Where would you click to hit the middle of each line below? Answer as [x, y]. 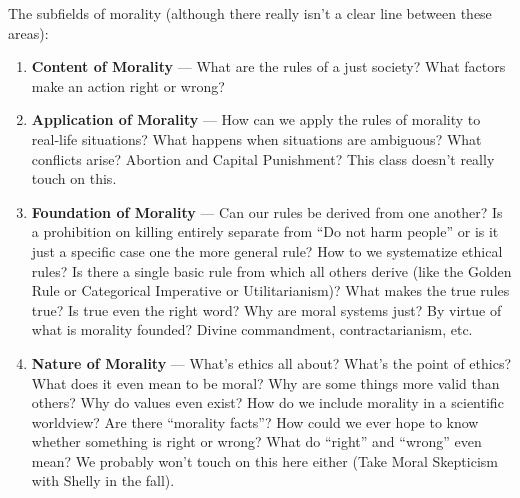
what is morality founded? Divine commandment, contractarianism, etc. [252, 329]
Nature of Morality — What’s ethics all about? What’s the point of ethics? [271, 362]
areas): [28, 32]
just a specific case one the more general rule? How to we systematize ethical [267, 250]
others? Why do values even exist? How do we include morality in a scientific [267, 402]
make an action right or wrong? [128, 85]
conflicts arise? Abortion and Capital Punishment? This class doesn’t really [263, 158]
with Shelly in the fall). [103, 480]
